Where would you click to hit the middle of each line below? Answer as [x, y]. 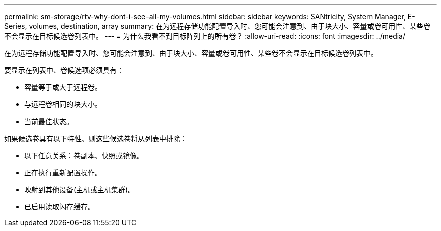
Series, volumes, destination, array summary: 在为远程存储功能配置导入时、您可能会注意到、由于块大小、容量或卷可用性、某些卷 [217, 26]
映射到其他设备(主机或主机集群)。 [80, 190]
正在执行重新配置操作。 [63, 172]
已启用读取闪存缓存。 [59, 207]
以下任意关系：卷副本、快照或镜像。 [84, 155]
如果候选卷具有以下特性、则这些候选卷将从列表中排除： [96, 138]
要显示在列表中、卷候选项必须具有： [64, 70]
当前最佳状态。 [49, 121]
